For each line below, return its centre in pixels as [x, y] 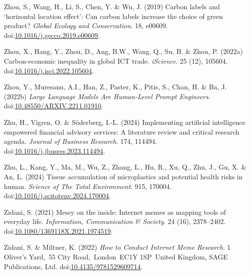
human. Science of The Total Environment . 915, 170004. [88, 186]
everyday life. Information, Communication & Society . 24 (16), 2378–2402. [115, 221]
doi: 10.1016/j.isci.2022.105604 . [49, 70]
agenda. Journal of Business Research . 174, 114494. [80, 141]
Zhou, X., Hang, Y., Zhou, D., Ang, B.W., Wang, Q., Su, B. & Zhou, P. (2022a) [124, 51]
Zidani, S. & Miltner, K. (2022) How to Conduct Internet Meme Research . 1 [117, 247]
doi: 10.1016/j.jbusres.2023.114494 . [54, 150]
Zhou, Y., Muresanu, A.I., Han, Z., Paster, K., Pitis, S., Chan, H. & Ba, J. [116, 87]
